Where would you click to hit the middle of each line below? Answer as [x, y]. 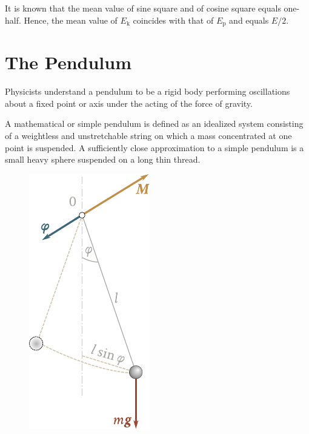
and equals [249, 20]
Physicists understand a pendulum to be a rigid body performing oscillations [148, 91]
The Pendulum [68, 62]
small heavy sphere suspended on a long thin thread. [103, 159]
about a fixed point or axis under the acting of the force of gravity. [129, 103]
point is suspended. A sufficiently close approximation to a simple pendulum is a [154, 147]
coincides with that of [173, 20]
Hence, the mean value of [71, 20]
